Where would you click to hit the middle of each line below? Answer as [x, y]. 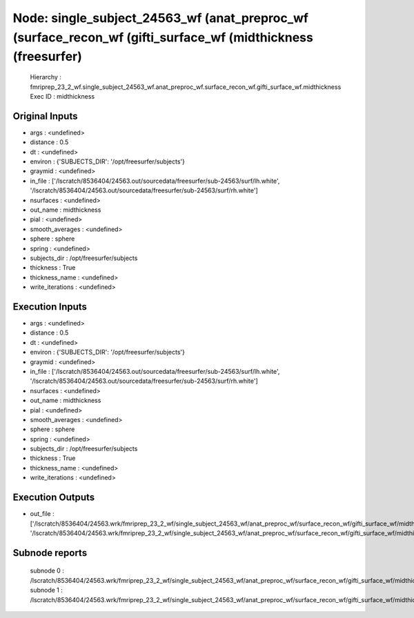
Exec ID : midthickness [62, 96]
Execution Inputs [50, 307]
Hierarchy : [46, 77]
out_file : [42, 514]
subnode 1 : [47, 590]
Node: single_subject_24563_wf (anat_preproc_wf [160, 18]
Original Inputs [45, 116]
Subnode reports [50, 553]
